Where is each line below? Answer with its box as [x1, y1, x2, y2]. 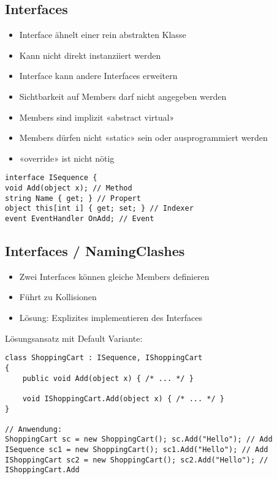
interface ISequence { [5, 173, 97, 183]
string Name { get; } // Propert [5, 194, 141, 203]
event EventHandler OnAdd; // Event [5, 214, 154, 223]
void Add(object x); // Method [5, 184, 132, 193]
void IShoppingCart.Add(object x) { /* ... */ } [22, 394, 224, 403]
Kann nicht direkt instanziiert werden [19, 48, 161, 61]
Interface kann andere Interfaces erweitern [19, 69, 178, 82]
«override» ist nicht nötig [19, 151, 115, 164]
